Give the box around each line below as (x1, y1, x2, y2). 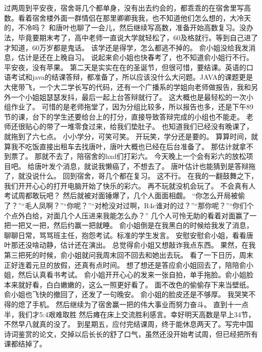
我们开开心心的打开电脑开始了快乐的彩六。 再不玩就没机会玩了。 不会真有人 (4, 180, 256, 191)
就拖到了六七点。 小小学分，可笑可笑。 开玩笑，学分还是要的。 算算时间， (4, 131, 251, 141)
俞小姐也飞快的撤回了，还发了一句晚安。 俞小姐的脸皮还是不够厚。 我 (4, 289, 235, 300)
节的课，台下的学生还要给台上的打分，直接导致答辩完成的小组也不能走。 (4, 111, 244, 122)
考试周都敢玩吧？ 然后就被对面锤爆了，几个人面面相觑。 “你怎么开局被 (4, 190, 238, 201)
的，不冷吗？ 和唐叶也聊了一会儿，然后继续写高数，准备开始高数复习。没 (4, 22, 246, 33)
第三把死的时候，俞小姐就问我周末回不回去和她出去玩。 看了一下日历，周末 (4, 250, 253, 260)
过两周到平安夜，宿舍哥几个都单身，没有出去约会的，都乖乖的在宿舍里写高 (4, 3, 251, 13)
